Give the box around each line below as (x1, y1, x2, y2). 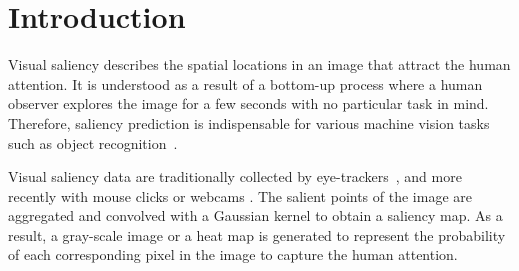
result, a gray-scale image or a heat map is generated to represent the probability (8, 224, 506, 245)
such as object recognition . (8, 132, 178, 153)
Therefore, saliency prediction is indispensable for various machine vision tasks (8, 112, 490, 133)
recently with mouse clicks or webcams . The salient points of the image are (8, 185, 472, 206)
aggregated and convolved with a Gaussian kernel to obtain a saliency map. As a (8, 205, 503, 226)
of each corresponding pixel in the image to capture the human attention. (8, 244, 458, 265)
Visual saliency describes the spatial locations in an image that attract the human (8, 54, 511, 75)
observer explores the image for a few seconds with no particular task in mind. (8, 93, 489, 114)
